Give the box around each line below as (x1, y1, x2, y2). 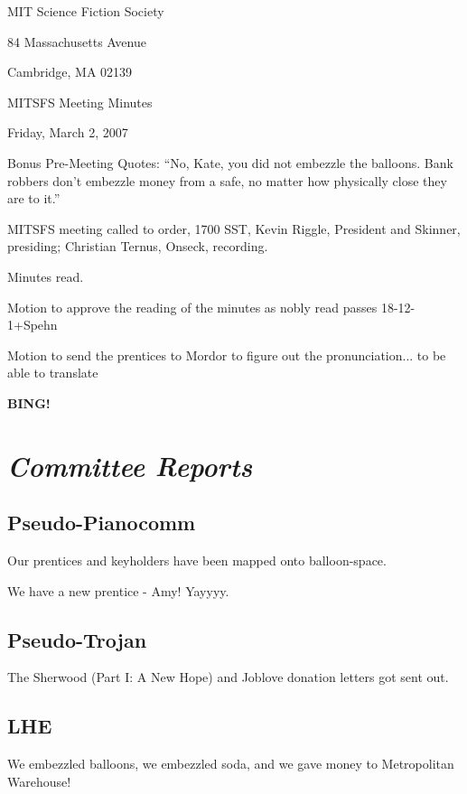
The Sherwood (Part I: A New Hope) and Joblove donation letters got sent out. (7, 668, 449, 687)
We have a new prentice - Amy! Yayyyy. (7, 581, 229, 600)
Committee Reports (7, 446, 253, 484)
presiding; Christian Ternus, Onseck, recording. (7, 237, 268, 256)
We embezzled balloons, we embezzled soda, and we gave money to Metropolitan (7, 754, 454, 773)
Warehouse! (7, 771, 71, 790)
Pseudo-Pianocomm (7, 509, 196, 537)
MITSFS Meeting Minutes (7, 92, 153, 111)
